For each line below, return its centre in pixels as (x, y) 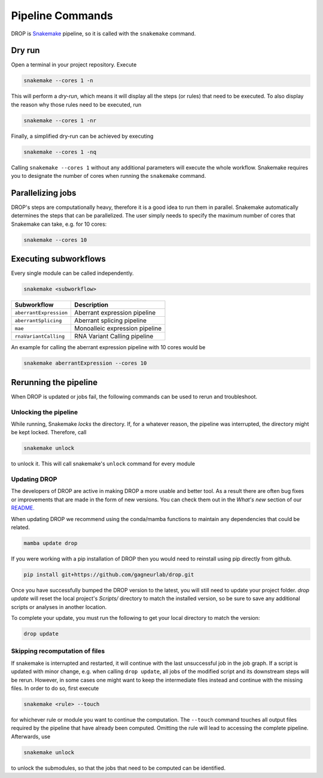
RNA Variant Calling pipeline (114, 337)
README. (23, 508)
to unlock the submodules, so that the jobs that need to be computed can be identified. (118, 768)
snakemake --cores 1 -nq (60, 152)
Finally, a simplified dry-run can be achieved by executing (82, 136)
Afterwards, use (31, 736)
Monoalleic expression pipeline (118, 328)
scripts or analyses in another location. (59, 607)
